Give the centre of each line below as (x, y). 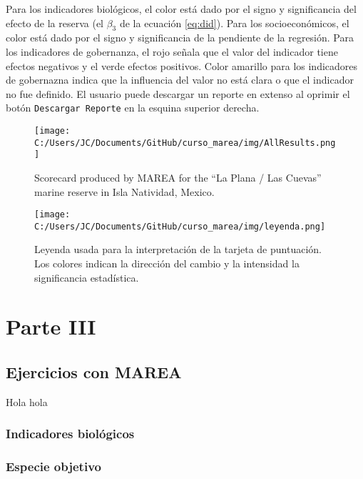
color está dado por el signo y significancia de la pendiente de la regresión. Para (180, 38)
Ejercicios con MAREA (94, 372)
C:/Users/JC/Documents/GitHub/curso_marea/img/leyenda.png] (180, 226)
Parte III (51, 326)
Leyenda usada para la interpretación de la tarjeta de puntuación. (178, 249)
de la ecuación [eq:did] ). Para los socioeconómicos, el (234, 23)
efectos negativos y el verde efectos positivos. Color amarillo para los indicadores (182, 65)
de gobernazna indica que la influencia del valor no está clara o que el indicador (180, 80)
